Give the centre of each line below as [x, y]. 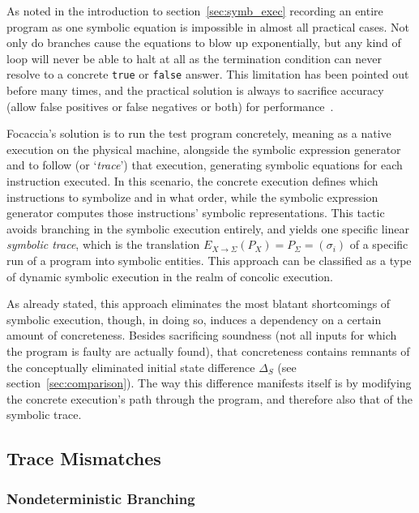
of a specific [379, 244]
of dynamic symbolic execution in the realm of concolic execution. [170, 276]
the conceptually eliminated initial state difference [131, 367]
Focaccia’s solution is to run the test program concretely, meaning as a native [199, 133]
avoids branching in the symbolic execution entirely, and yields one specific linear [208, 228]
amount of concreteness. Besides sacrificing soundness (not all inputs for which [202, 335]
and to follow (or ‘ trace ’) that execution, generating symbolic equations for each [205, 165]
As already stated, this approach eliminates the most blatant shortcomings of [199, 304]
